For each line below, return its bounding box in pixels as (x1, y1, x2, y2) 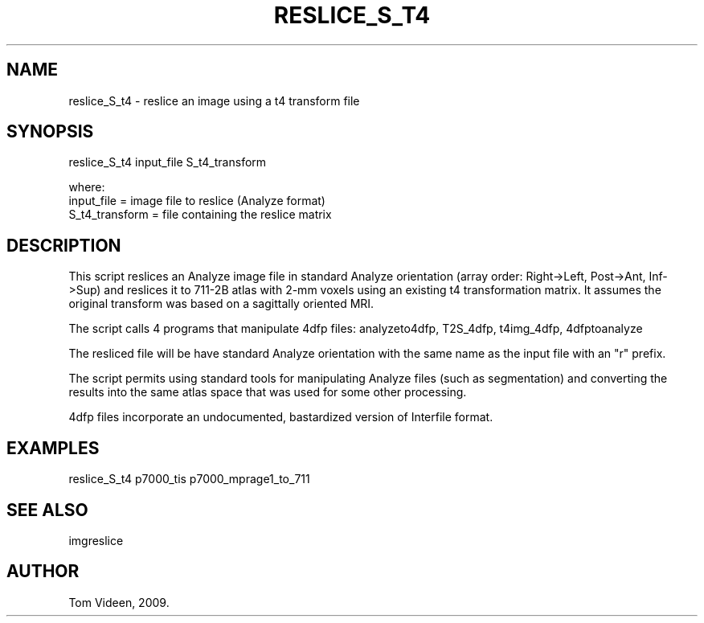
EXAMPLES (6, 437, 100, 458)
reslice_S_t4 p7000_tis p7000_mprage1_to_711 (68, 472, 310, 486)
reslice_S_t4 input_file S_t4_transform (68, 155, 267, 170)
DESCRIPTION (6, 235, 121, 256)
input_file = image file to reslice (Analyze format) (68, 194, 325, 208)
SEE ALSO (6, 499, 88, 520)
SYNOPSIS (6, 121, 94, 142)
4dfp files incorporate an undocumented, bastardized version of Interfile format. (68, 410, 493, 424)
